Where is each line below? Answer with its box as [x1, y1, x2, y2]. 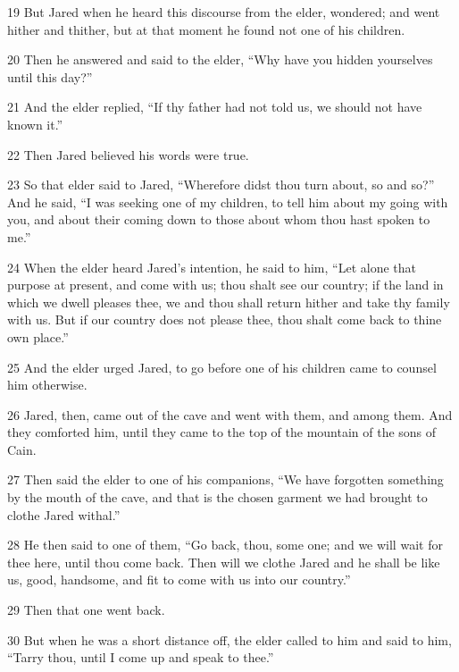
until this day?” [7, 67, 93, 86]
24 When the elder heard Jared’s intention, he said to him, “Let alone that [7, 257, 416, 276]
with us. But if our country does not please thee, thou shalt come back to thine [7, 310, 442, 329]
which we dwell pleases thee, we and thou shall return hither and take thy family [7, 292, 450, 311]
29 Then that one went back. [7, 601, 165, 619]
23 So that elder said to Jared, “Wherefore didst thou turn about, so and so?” [7, 175, 435, 194]
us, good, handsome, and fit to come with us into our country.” [7, 570, 351, 589]
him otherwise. [7, 375, 88, 394]
